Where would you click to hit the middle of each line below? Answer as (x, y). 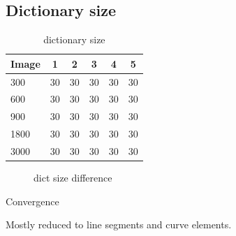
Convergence (32, 201)
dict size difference (73, 178)
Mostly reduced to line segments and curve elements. (119, 224)
